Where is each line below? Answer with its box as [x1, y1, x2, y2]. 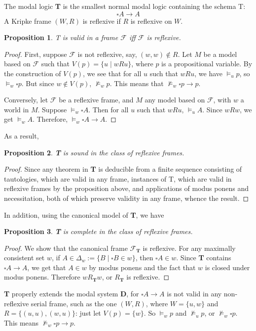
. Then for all [88, 104, 129, 114]
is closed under [205, 262, 250, 272]
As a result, [4, 130, 39, 141]
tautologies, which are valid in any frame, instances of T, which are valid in [4, 173, 232, 184]
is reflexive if [82, 15, 121, 26]
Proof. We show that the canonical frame [4, 242, 128, 253]
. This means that [110, 78, 164, 88]
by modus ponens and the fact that [89, 262, 196, 272]
